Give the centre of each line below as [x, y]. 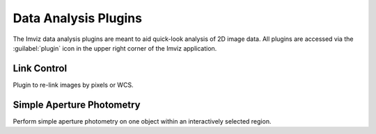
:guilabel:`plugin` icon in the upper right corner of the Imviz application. [115, 48]
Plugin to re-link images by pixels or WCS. [73, 85]
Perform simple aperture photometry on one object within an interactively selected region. [142, 121]
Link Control [40, 68]
